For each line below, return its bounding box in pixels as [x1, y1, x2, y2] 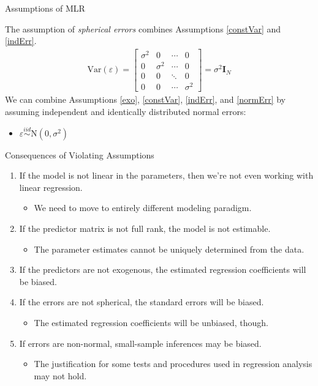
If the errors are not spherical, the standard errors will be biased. [19, 295, 264, 308]
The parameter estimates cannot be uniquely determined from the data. [34, 242, 305, 255]
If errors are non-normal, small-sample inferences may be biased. [19, 336, 262, 349]
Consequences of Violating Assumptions [5, 148, 154, 161]
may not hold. [34, 369, 87, 382]
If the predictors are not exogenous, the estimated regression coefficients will [19, 263, 306, 276]
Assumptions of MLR [5, 2, 85, 14]
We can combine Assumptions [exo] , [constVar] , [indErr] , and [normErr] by [5, 93, 286, 106]
